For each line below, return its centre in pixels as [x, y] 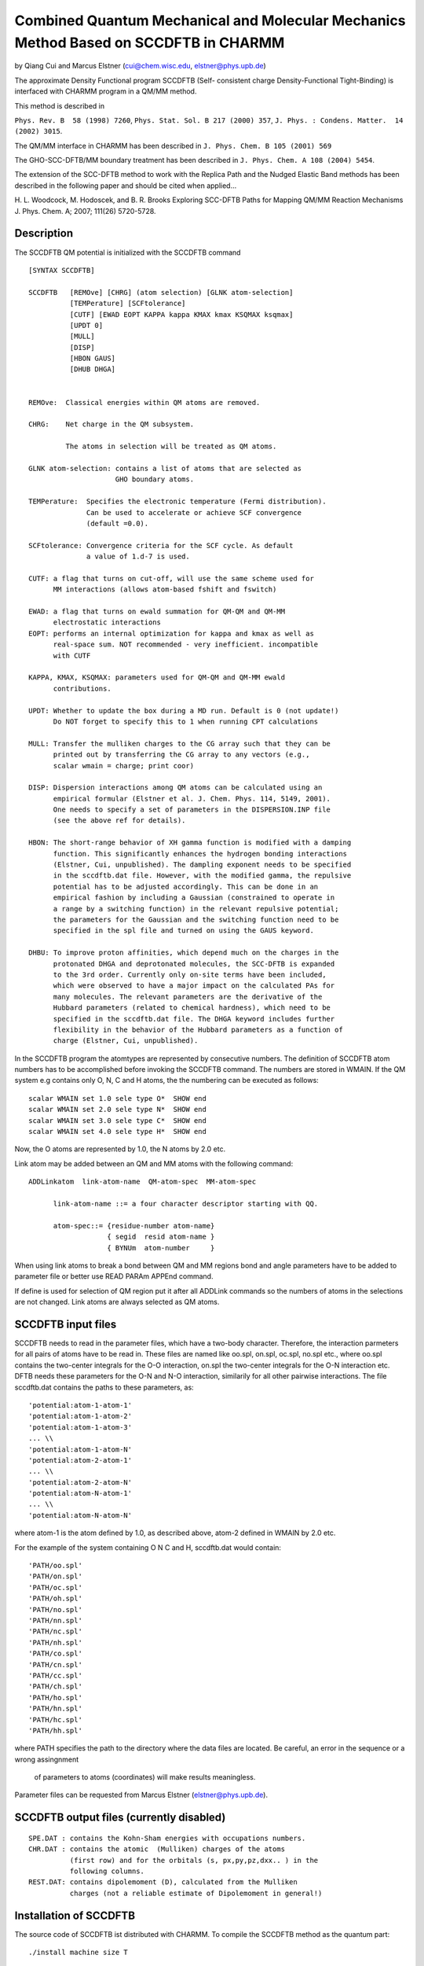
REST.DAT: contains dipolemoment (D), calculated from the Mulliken [163, 1882]
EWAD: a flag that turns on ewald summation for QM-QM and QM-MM [157, 612]
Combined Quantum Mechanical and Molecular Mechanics [210, 20]
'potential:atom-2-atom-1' [80, 1460]
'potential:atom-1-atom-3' [80, 1427]
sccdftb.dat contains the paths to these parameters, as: [104, 1387]
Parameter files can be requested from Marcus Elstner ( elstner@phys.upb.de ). [141, 1795]
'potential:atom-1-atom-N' [80, 1449]
